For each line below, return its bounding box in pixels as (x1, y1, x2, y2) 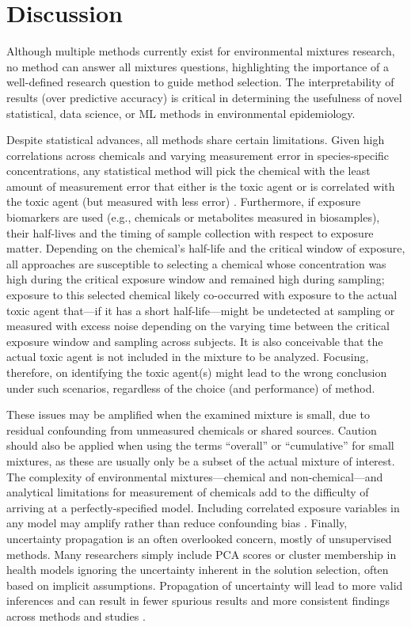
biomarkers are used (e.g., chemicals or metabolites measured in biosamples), (6, 209, 380, 226)
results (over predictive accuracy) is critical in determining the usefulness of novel (6, 89, 402, 105)
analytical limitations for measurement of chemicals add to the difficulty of (6, 484, 369, 500)
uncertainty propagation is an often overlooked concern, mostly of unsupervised (6, 530, 392, 546)
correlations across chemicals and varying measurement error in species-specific (6, 146, 390, 163)
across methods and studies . (6, 607, 146, 624)
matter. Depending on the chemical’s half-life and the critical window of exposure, (6, 240, 405, 256)
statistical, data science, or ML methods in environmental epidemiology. (6, 104, 356, 121)
